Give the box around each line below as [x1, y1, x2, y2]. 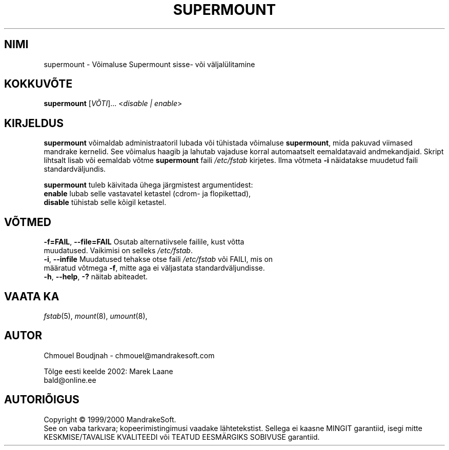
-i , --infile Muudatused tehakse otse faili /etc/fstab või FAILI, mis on [44, 255, 273, 264]
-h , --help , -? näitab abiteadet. [44, 272, 148, 281]
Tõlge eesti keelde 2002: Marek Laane [44, 366, 173, 376]
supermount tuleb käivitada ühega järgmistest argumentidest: [44, 180, 253, 190]
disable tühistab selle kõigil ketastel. [44, 198, 167, 207]
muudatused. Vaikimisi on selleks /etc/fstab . [44, 246, 193, 255]
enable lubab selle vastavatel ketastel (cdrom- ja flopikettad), [44, 189, 251, 198]
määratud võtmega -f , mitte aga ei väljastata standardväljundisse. [44, 263, 265, 273]
